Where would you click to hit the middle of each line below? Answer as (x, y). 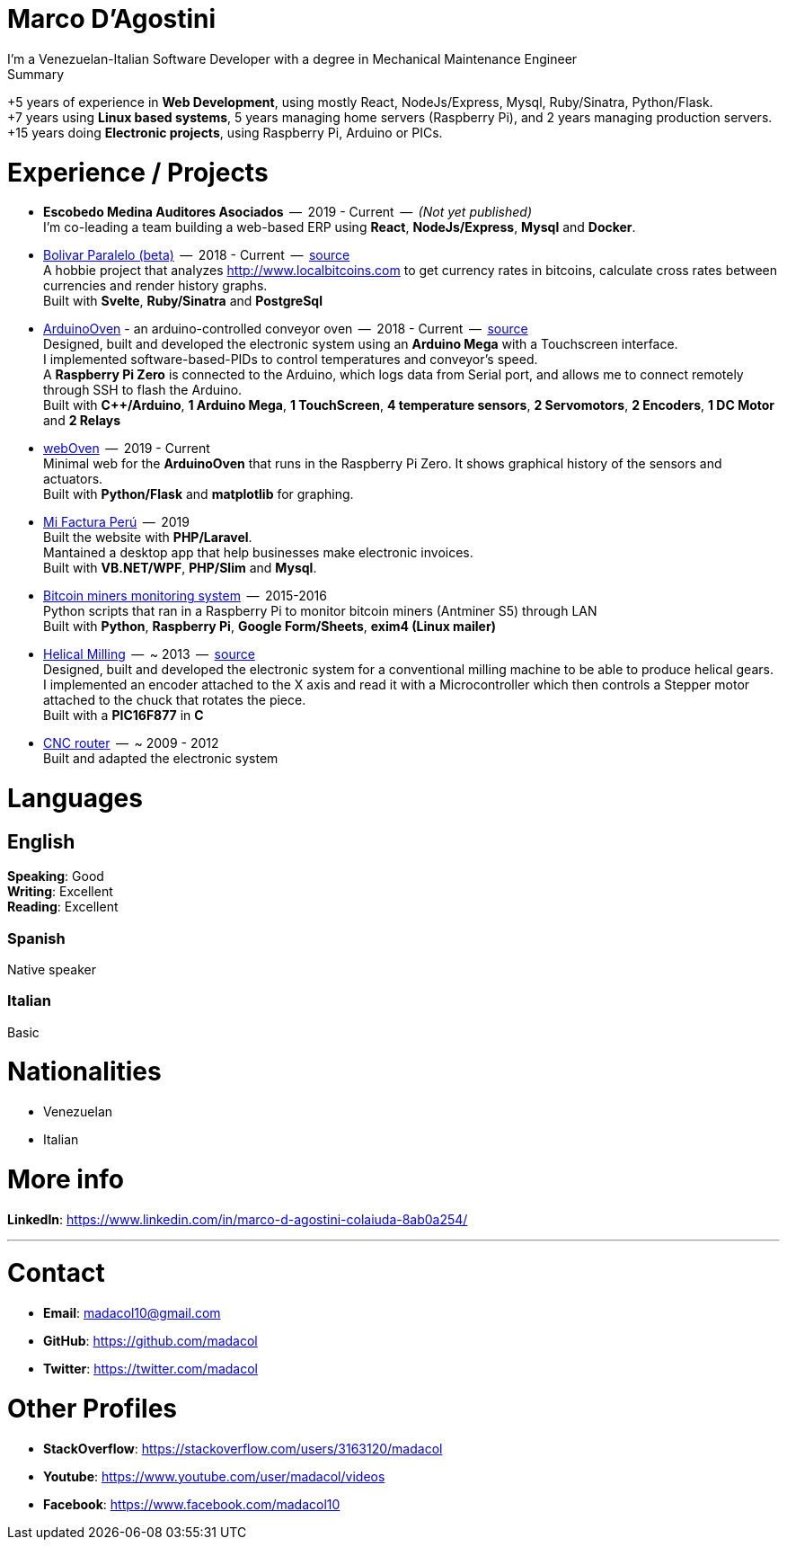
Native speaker (52, 969)
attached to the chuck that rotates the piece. (175, 700)
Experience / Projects (138, 172)
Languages (75, 798)
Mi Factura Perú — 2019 (116, 522)
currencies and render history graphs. (155, 286)
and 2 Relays (82, 421)
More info (66, 1179)
